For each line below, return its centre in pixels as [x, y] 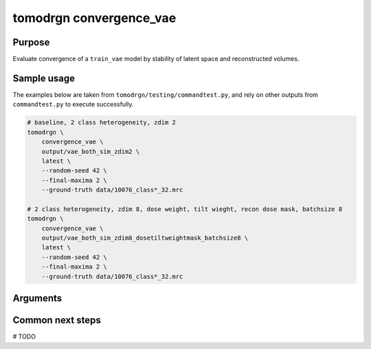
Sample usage [44, 78]
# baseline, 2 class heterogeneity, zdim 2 [102, 123]
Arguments [37, 298]
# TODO [24, 337]
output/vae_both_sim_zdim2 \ [91, 151]
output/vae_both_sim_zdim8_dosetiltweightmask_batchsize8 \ [145, 238]
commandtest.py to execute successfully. [73, 104]
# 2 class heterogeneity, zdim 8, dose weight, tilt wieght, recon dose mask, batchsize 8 [185, 209]
